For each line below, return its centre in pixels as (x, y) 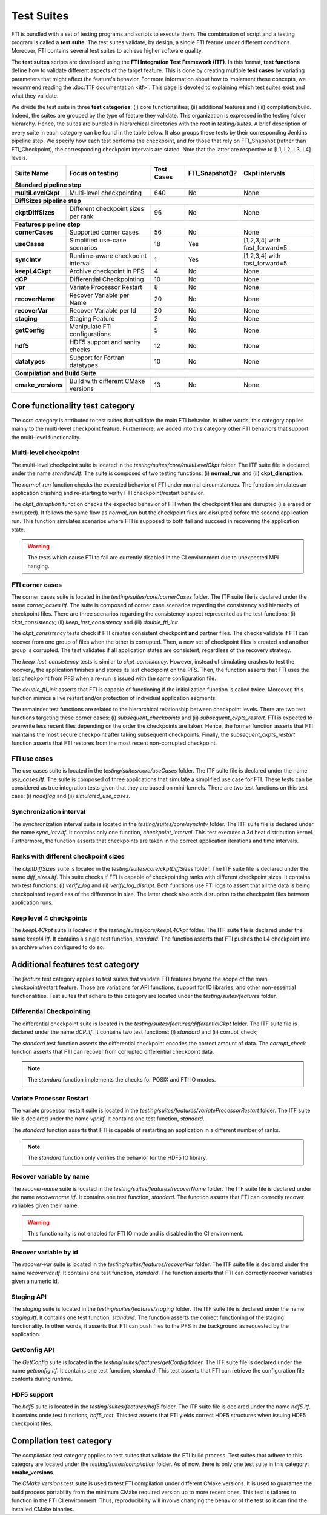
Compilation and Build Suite (56, 373)
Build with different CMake (107, 381)
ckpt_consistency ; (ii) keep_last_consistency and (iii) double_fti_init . (95, 622)
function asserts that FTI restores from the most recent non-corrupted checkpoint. (114, 743)
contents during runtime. (42, 1379)
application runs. (32, 902)
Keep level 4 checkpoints (49, 918)
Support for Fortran (97, 358)
